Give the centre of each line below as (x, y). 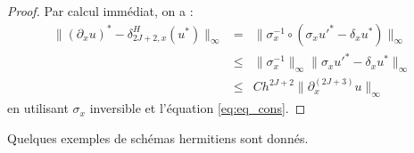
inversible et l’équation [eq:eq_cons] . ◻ (198, 108)
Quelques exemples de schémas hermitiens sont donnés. (158, 137)
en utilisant (38, 108)
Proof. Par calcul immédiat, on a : (100, 11)
